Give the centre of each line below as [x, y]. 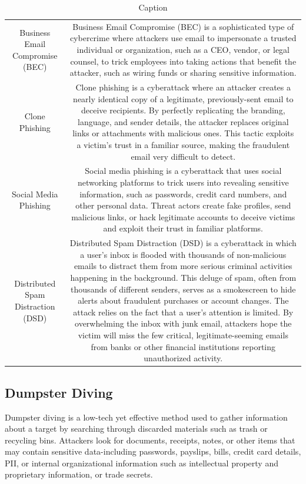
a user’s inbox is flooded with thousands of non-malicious [183, 254]
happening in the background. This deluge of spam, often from [183, 278]
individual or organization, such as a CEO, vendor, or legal [183, 50]
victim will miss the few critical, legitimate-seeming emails [183, 335]
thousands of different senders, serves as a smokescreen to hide [183, 289]
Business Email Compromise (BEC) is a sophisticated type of [183, 26]
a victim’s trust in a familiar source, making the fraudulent [183, 145]
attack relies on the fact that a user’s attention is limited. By [183, 312]
